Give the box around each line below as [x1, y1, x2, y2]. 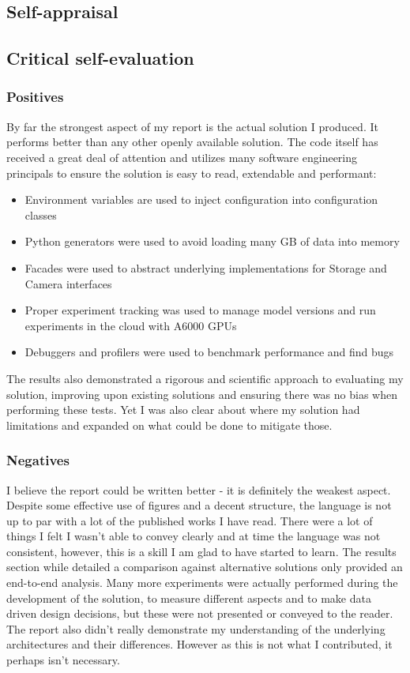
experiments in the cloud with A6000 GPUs [24, 317, 237, 333]
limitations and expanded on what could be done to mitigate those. [6, 416, 333, 433]
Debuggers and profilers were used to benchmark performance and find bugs [24, 344, 394, 360]
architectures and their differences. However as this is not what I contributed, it [6, 636, 393, 652]
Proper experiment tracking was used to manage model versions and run [24, 302, 376, 318]
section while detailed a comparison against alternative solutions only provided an [6, 558, 403, 575]
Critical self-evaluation [6, 46, 194, 70]
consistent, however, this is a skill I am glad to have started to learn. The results [6, 543, 397, 559]
